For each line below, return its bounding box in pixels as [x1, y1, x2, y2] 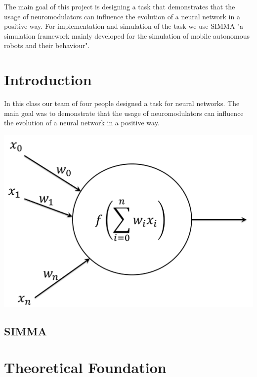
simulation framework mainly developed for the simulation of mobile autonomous [4, 30, 250, 41]
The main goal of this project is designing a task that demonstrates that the [4, 1, 235, 11]
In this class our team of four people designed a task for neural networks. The [4, 98, 240, 108]
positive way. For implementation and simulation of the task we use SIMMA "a [4, 21, 244, 31]
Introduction [4, 69, 92, 90]
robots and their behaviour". [4, 40, 90, 51]
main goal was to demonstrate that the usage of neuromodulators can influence [4, 108, 244, 118]
